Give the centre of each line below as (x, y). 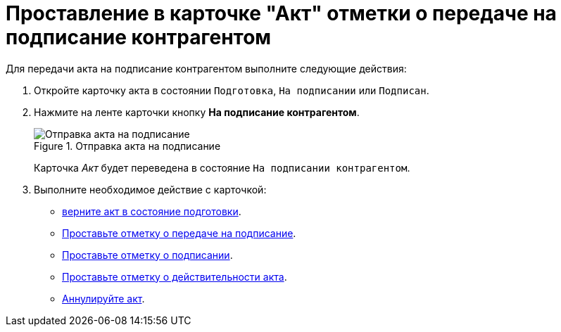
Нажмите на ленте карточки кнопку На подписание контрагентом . (197, 112)
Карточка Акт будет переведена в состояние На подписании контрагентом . (222, 167)
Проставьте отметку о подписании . (147, 255)
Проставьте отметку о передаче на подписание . (179, 233)
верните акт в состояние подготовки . (152, 211)
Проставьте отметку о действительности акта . (175, 276)
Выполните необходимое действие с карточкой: (150, 189)
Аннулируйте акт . (103, 298)
